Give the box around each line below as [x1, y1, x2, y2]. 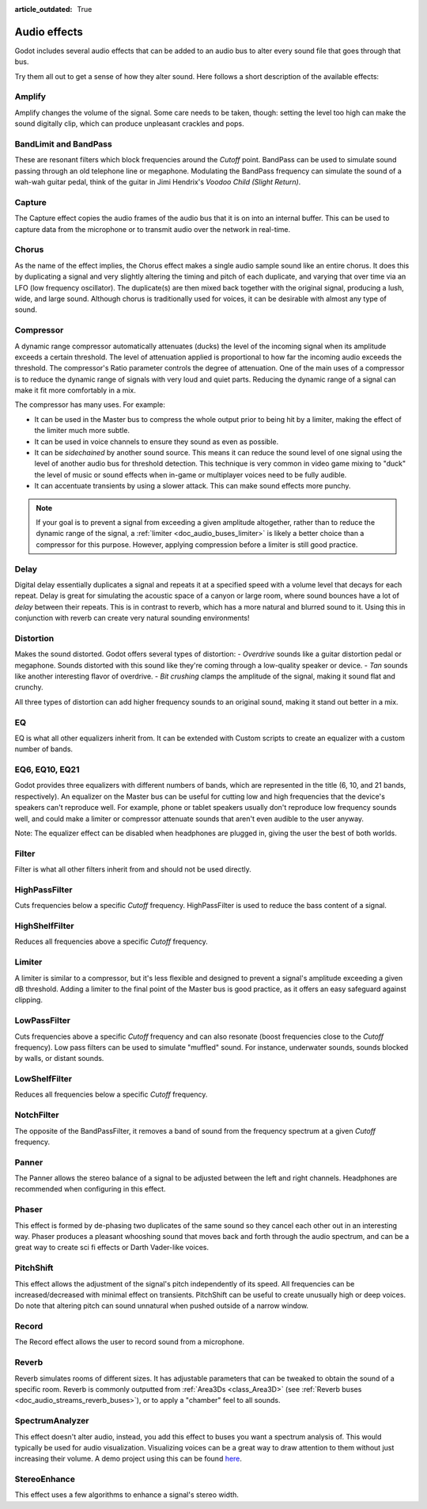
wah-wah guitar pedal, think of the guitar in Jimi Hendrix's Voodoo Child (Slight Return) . [14, 177, 301, 187]
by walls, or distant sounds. [14, 1054, 104, 1063]
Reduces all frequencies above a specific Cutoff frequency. [14, 937, 209, 946]
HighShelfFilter [14, 921, 74, 932]
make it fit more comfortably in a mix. [14, 386, 136, 395]
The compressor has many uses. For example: [14, 400, 165, 409]
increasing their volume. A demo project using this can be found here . [14, 1454, 243, 1464]
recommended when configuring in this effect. [14, 1184, 166, 1194]
